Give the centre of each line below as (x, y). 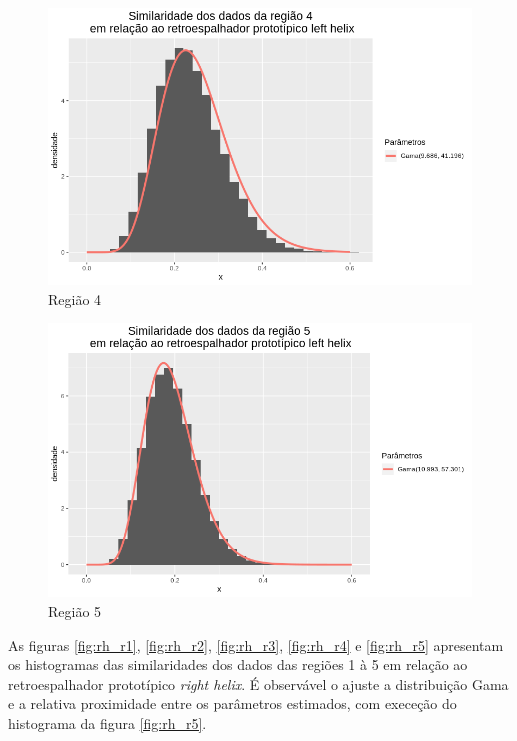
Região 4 (75, 298)
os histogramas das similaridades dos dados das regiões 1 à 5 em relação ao (238, 664)
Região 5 (75, 611)
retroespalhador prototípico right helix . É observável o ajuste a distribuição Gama (258, 683)
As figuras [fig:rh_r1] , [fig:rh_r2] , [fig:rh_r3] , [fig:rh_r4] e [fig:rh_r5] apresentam (256, 644)
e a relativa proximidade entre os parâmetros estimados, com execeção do (232, 703)
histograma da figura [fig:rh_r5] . (107, 723)
